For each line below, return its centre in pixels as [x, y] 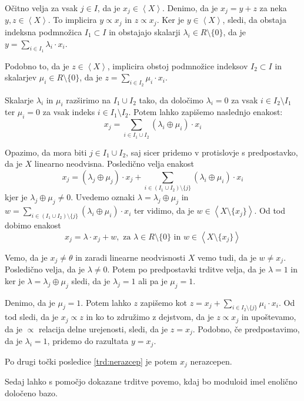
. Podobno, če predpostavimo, [246, 328]
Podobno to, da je [37, 65]
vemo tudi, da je [227, 257]
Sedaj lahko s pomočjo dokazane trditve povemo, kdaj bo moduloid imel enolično [151, 381]
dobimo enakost [33, 225]
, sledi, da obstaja [254, 20]
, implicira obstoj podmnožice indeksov [178, 65]
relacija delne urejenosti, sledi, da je [103, 328]
